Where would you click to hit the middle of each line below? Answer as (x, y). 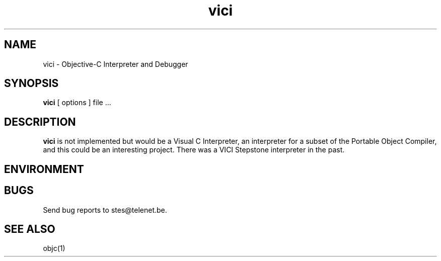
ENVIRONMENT (44, 169)
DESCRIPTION (40, 122)
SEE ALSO (30, 229)
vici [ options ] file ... (77, 103)
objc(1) (54, 248)
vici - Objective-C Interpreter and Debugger (116, 64)
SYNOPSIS (31, 83)
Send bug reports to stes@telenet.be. (105, 210)
